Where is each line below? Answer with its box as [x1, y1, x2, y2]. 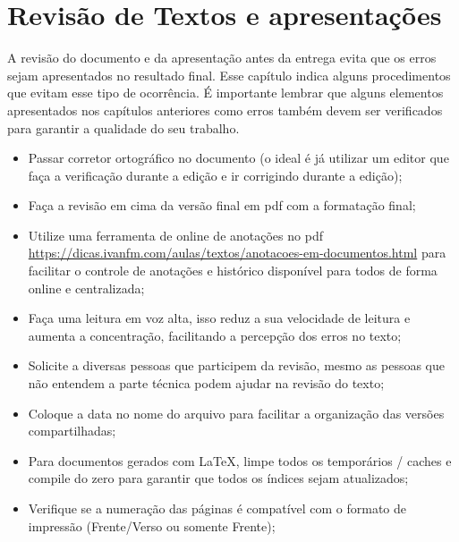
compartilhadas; [28, 421, 116, 440]
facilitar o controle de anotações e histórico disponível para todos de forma [28, 261, 438, 280]
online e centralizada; [28, 278, 145, 297]
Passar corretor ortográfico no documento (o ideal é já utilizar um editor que [28, 148, 449, 167]
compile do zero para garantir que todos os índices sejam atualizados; [28, 469, 409, 487]
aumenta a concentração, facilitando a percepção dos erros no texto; [28, 326, 402, 344]
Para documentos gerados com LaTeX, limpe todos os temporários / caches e [28, 451, 452, 470]
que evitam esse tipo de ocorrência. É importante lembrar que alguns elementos [7, 83, 444, 102]
